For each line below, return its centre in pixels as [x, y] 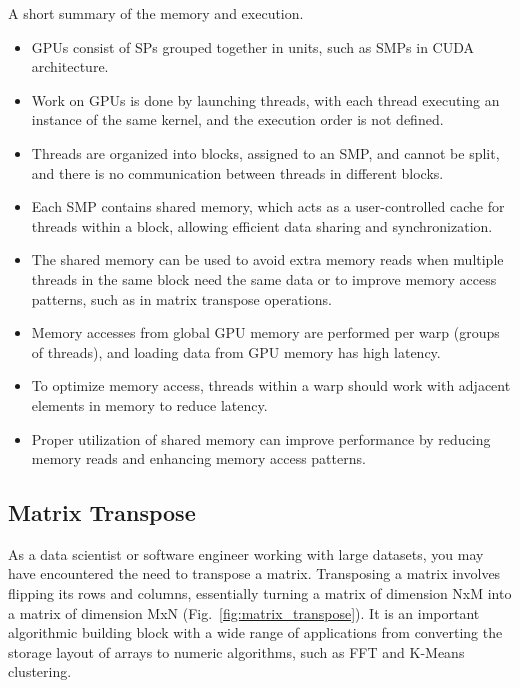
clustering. [40, 671]
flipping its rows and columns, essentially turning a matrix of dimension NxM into [260, 593]
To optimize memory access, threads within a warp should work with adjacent [271, 385]
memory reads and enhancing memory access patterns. [198, 458]
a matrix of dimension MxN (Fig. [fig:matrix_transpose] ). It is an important [244, 612]
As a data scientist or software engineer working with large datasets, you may [246, 553]
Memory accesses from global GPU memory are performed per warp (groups [265, 332]
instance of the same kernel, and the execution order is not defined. [237, 119]
